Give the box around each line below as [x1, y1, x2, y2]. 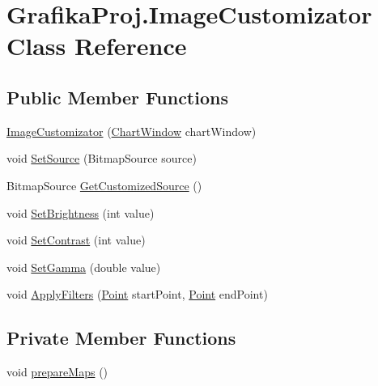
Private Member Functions [6, 325, 236, 350]
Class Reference [6, 29, 187, 62]
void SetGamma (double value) [6, 258, 161, 275]
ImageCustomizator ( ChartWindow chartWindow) [6, 122, 257, 139]
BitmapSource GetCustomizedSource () [6, 176, 202, 193]
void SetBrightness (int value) [6, 204, 155, 221]
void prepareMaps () [6, 363, 108, 380]
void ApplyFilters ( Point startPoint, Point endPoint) [6, 286, 268, 303]
